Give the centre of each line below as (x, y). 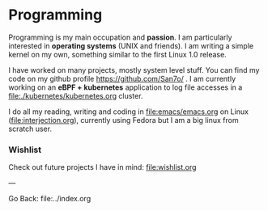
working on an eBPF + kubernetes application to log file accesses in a (125, 87)
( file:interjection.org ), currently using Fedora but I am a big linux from (123, 120)
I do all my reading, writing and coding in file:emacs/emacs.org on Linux (129, 112)
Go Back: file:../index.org (50, 199)
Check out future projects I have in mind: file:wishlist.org (102, 167)
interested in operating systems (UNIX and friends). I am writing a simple (131, 45)
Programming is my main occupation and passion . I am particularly (120, 37)
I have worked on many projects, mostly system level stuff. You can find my (134, 70)
